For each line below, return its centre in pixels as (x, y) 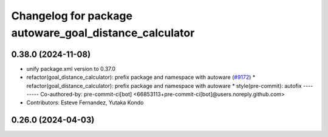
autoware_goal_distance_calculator (103, 33)
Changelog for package (72, 16)
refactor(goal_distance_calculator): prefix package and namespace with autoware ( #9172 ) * (141, 77)
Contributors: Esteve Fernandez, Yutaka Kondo (85, 102)
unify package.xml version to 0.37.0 (71, 68)
